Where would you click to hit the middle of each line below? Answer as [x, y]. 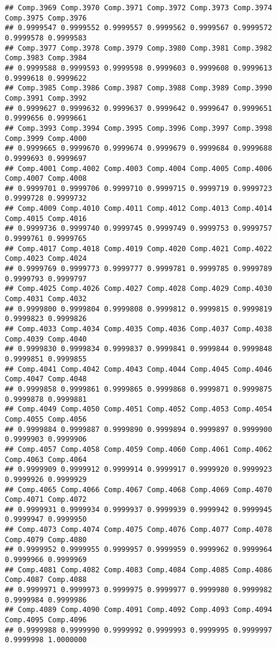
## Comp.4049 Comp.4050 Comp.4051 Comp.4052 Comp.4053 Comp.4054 [138, 409]
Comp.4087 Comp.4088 [46, 580]
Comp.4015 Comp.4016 [46, 218]
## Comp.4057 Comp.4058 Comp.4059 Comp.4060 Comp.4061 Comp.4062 [138, 449]
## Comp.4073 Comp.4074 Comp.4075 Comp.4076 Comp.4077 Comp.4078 [138, 530]
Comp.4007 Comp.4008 [46, 179]
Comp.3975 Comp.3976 [46, 18]
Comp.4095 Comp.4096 [46, 620]
